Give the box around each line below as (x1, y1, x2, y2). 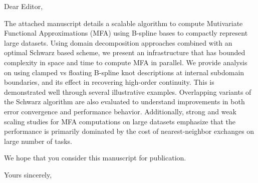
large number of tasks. (4, 135, 72, 146)
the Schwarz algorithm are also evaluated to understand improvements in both (4, 96, 245, 107)
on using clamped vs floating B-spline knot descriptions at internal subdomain (4, 67, 244, 77)
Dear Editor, (4, 1, 43, 11)
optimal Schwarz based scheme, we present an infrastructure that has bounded (4, 47, 245, 58)
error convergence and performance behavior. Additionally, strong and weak (4, 106, 236, 116)
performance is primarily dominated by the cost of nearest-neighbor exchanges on (4, 126, 254, 136)
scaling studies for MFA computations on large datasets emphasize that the (4, 116, 236, 126)
